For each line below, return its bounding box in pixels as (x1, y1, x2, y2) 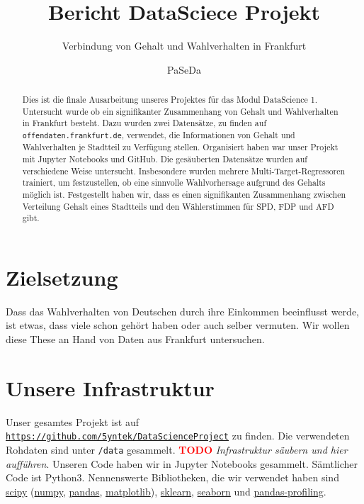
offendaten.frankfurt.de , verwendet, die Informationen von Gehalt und (22, 129, 295, 141)
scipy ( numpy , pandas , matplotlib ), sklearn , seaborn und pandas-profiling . (6, 483, 326, 498)
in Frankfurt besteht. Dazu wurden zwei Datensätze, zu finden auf (22, 117, 267, 129)
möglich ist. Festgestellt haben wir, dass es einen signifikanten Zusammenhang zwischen (22, 188, 346, 200)
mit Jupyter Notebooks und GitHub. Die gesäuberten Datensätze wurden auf (22, 152, 308, 164)
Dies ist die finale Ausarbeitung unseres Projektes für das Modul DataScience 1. (22, 94, 318, 106)
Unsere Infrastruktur (6, 373, 215, 402)
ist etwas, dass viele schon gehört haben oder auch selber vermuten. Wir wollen (6, 318, 350, 332)
